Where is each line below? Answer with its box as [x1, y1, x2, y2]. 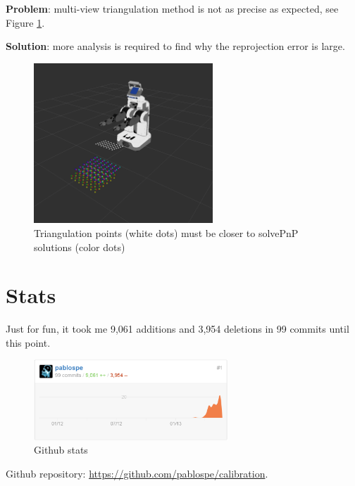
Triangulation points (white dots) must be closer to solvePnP [34, 225, 299, 240]
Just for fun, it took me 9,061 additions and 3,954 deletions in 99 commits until [6, 321, 349, 336]
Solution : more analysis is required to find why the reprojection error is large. [6, 39, 345, 53]
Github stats [34, 442, 88, 457]
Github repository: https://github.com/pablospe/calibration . [6, 466, 268, 480]
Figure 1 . [6, 15, 45, 30]
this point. [6, 335, 51, 350]
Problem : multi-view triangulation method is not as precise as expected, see [6, 1, 339, 15]
